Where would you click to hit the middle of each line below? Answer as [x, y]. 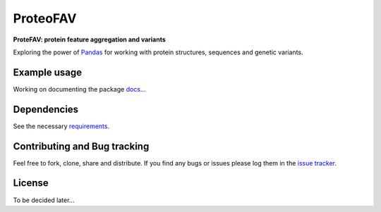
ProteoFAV [45, 18]
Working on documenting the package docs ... [79, 89]
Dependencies [46, 109]
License [31, 183]
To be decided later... [44, 200]
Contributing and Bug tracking [81, 146]
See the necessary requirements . [61, 126]
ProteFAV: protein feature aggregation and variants [89, 39]
